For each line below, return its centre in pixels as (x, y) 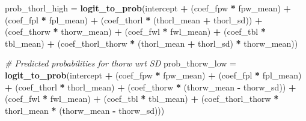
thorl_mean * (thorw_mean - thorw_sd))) (85, 110)
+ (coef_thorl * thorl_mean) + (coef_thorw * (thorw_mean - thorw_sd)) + (151, 87)
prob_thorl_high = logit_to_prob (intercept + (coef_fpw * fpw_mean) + (148, 8)
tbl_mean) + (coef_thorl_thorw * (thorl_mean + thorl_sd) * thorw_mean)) (151, 43)
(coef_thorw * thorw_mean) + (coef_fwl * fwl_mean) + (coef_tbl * (135, 31)
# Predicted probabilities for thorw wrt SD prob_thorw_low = (121, 63)
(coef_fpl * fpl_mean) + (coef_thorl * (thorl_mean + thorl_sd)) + (134, 19)
